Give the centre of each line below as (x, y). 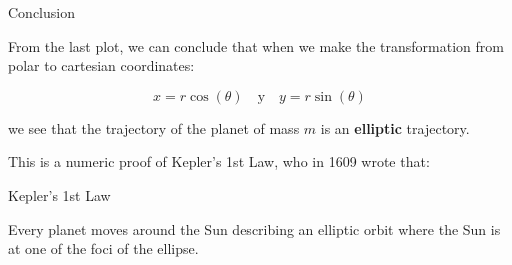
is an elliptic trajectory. (395, 127)
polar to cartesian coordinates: (101, 65)
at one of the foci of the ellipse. (103, 248)
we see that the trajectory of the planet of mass (154, 127)
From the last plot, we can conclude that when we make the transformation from (256, 45)
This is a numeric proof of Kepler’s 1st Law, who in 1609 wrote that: (219, 161)
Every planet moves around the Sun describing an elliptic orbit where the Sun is (254, 228)
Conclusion (41, 12)
